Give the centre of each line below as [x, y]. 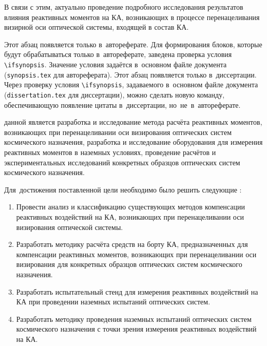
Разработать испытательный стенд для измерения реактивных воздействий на [137, 291]
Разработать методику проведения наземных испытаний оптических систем [134, 319]
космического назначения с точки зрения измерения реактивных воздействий [136, 329]
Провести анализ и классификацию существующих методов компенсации [130, 207]
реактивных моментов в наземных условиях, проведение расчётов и [110, 152]
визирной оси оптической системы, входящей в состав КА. [97, 27]
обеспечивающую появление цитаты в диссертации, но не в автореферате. [122, 104]
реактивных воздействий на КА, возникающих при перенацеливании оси [130, 216]
